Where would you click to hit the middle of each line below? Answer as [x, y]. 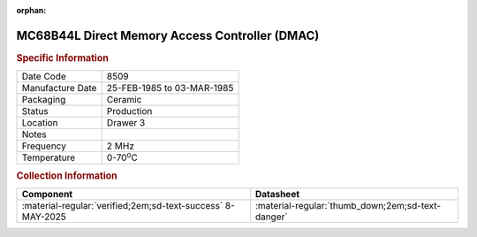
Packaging [44, 100]
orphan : [31, 10]
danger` [271, 217]
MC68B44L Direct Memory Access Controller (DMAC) [168, 35]
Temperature [49, 157]
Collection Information [67, 175]
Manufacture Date [59, 88]
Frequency [44, 146]
